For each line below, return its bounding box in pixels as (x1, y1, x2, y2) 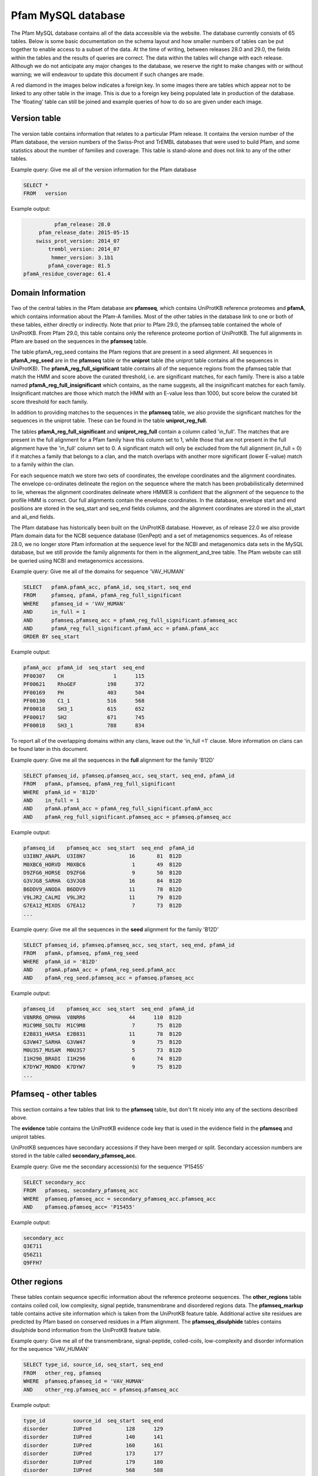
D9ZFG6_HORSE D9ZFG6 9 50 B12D (23, 869, 182, 876)
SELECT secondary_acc (23, 1178, 86, 1186)
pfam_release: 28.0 (54, 221, 111, 227)
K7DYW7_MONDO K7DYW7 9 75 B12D (23, 1063, 182, 1070)
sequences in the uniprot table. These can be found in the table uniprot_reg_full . (11, 417, 207, 424)
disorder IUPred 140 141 (23, 1433, 163, 1441)
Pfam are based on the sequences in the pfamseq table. (11, 337, 148, 345)
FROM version (23, 190, 67, 197)
